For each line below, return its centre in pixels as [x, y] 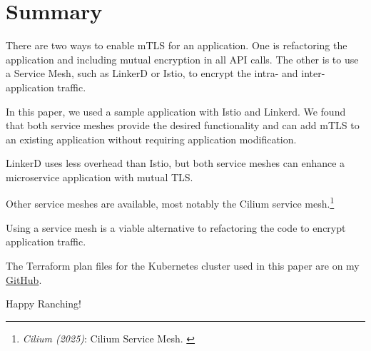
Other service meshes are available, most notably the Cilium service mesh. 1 [170, 203]
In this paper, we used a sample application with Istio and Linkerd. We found [176, 111]
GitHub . [24, 279]
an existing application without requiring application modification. [151, 139]
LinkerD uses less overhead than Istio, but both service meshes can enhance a [176, 163]
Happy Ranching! [44, 304]
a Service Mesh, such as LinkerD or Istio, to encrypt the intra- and [152, 73]
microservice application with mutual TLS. [100, 177]
